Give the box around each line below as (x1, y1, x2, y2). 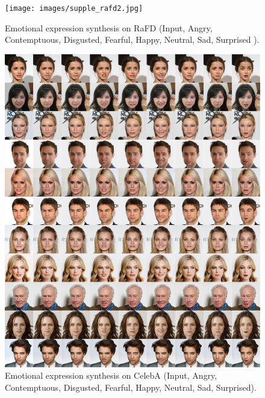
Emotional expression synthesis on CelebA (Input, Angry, (5, 369, 217, 382)
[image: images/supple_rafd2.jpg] (5, 4, 143, 13)
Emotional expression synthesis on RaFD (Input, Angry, (5, 21, 213, 34)
